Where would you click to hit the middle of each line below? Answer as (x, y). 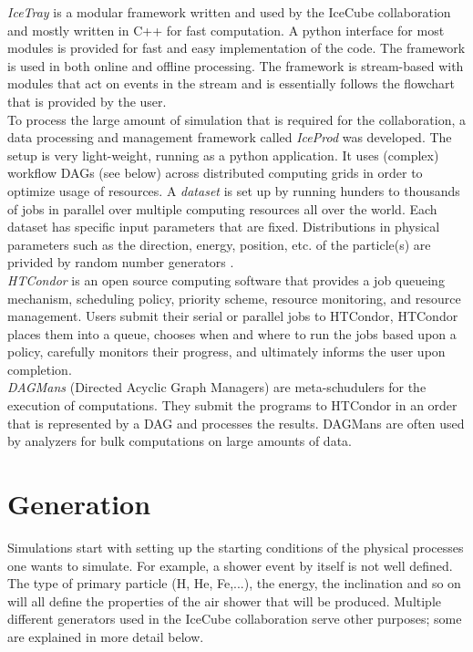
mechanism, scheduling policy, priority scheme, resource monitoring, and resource (234, 298)
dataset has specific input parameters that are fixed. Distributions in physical (224, 227)
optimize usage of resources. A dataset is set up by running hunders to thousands (234, 190)
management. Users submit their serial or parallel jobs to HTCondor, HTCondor (233, 316)
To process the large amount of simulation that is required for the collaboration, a (237, 119)
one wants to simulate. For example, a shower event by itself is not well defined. (230, 565)
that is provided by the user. (87, 101)
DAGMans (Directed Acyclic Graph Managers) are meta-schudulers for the (217, 387)
